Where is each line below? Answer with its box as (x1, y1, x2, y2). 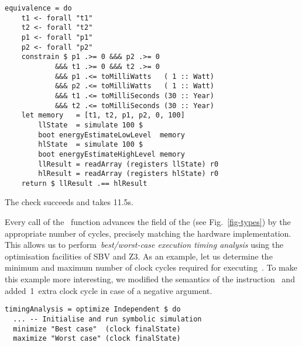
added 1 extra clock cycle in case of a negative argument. (5, 284, 212, 296)
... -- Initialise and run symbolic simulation (13, 314, 202, 323)
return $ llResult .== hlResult (21, 179, 147, 188)
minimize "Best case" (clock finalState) (13, 324, 181, 333)
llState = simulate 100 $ (38, 120, 143, 129)
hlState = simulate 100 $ (38, 140, 143, 149)
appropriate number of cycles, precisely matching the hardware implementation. (5, 227, 291, 239)
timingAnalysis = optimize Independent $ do (5, 305, 181, 314)
